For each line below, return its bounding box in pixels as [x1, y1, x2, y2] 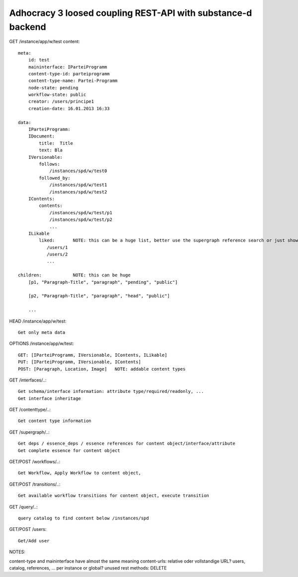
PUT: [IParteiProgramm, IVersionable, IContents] [18, 359, 142, 365]
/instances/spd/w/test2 [49, 189, 107, 194]
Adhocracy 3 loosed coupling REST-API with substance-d [9, 7, 252, 18]
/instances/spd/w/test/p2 [49, 217, 113, 223]
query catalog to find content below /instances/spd [18, 515, 149, 521]
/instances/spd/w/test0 [49, 168, 107, 174]
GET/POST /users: [9, 526, 47, 532]
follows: [39, 161, 60, 167]
